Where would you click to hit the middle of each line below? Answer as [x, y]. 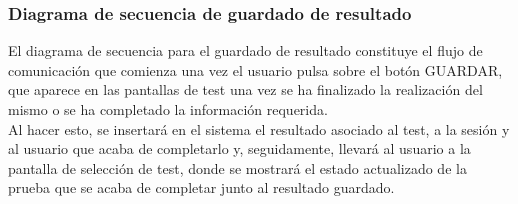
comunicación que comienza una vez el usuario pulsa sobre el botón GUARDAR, [255, 69]
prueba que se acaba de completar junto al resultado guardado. [201, 187]
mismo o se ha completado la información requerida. [168, 109]
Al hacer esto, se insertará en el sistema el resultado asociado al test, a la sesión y [259, 128]
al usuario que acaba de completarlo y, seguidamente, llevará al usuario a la [239, 148]
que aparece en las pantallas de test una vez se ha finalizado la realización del [245, 89]
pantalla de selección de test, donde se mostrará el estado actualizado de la [237, 167]
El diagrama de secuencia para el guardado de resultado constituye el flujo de [245, 50]
